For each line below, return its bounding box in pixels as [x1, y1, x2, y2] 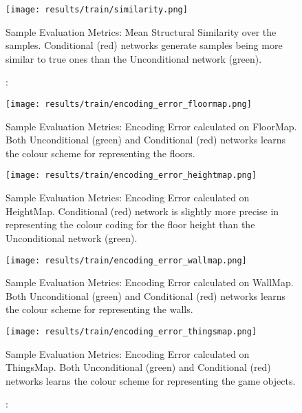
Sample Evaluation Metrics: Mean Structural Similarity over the [6, 24, 277, 39]
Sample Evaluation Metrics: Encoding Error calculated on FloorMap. [6, 119, 297, 133]
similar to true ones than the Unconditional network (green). [6, 51, 262, 66]
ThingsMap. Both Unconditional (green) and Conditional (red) [6, 360, 271, 374]
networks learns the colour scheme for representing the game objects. [6, 373, 296, 387]
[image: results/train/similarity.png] [6, 5, 188, 14]
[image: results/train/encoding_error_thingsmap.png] [6, 326, 257, 336]
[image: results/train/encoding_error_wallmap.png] [6, 255, 247, 265]
